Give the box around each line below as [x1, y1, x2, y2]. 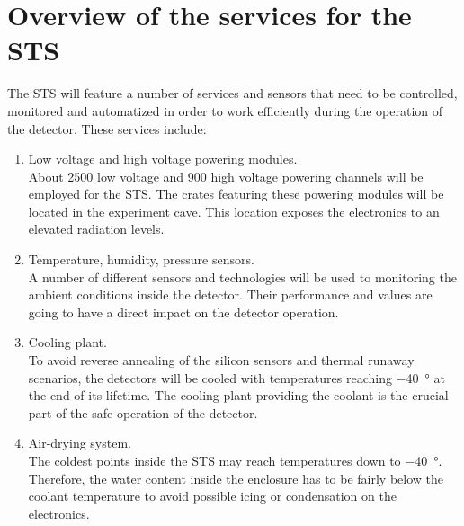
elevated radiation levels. [28, 219, 165, 238]
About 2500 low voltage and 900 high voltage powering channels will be [28, 166, 424, 185]
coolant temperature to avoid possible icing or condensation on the [28, 486, 397, 505]
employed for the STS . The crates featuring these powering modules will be [28, 184, 444, 203]
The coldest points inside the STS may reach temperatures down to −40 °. [28, 451, 442, 469]
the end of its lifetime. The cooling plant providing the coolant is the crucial [28, 386, 449, 405]
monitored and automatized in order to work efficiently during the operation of [7, 101, 443, 120]
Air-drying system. [28, 433, 131, 452]
